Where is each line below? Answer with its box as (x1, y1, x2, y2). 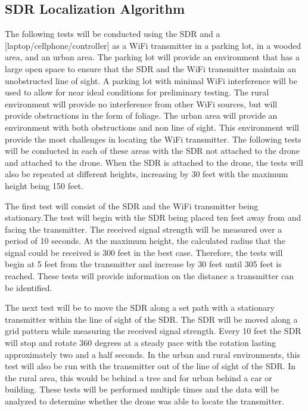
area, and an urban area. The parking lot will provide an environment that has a (5, 51, 300, 63)
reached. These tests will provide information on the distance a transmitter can (5, 270, 294, 282)
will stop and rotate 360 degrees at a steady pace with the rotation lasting (5, 336, 276, 349)
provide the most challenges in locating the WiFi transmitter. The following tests (5, 132, 301, 145)
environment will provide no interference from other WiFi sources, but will (5, 97, 278, 110)
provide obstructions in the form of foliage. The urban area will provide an (5, 109, 278, 122)
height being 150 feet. (5, 179, 83, 191)
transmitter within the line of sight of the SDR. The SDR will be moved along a (5, 313, 298, 325)
